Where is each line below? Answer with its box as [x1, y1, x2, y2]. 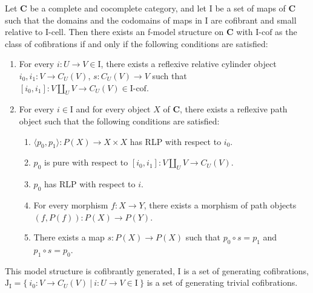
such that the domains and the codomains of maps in [5, 13, 202, 26]
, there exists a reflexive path [180, 103, 288, 115]
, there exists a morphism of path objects [143, 198, 297, 211]
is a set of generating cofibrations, [183, 264, 309, 277]
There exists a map [33, 231, 105, 243]
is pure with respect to [44, 156, 128, 169]
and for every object [76, 103, 151, 115]
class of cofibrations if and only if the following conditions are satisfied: [5, 37, 268, 50]
